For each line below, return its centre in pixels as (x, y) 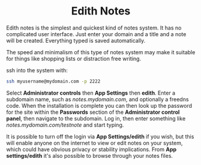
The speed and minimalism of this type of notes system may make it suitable (101, 52)
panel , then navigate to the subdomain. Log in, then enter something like (96, 118)
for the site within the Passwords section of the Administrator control (93, 112)
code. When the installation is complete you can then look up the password (99, 105)
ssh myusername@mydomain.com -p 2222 (53, 81)
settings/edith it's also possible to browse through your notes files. (89, 155)
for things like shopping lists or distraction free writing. (74, 58)
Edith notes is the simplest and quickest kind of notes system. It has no (94, 28)
